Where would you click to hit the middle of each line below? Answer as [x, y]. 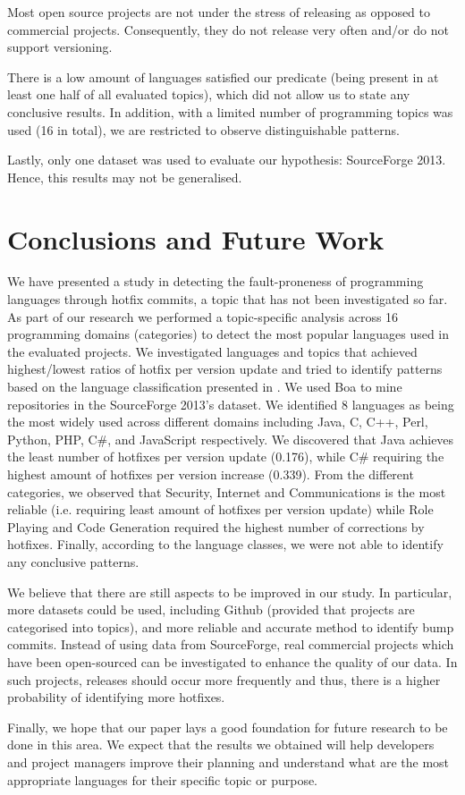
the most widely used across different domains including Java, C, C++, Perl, [218, 422]
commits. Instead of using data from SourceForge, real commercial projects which [231, 644]
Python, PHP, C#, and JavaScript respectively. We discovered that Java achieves [231, 439]
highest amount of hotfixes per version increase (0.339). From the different [211, 474]
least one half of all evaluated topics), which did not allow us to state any [209, 94]
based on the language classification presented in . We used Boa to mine [205, 387]
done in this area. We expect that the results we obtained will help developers [221, 744]
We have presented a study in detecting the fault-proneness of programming [216, 281]
